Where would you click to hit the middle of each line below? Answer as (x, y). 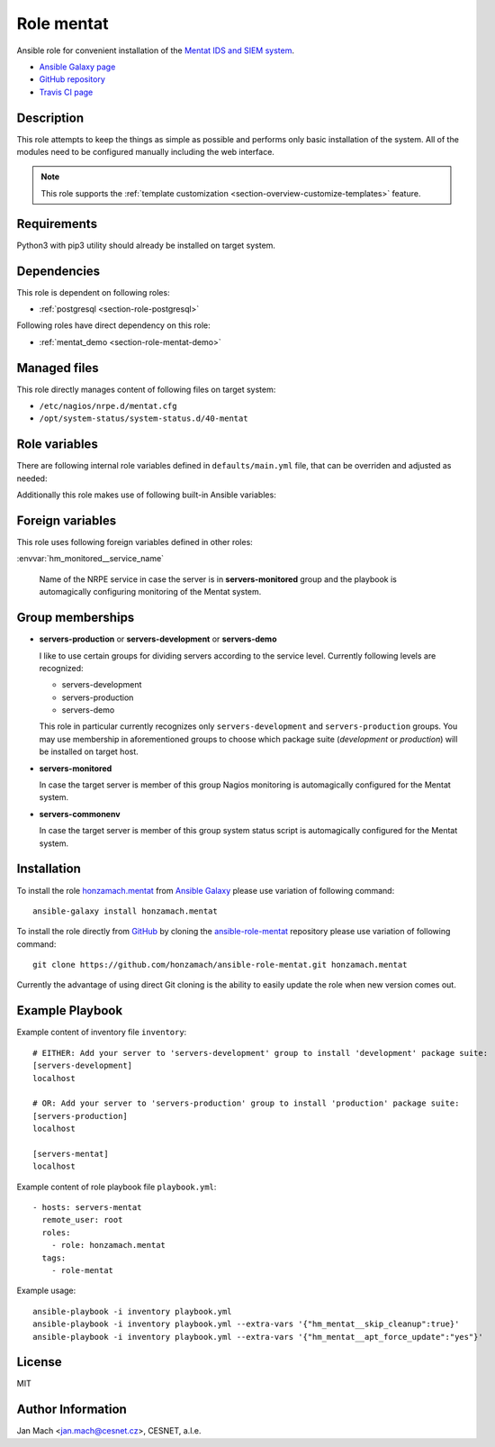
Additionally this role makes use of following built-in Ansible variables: (146, 495)
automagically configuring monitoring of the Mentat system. (150, 592)
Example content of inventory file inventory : (102, 1033)
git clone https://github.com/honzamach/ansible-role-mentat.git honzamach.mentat (220, 965)
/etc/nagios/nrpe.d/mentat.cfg (108, 406)
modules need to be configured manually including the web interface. (145, 152)
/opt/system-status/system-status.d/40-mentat (144, 419)
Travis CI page (66, 92)
